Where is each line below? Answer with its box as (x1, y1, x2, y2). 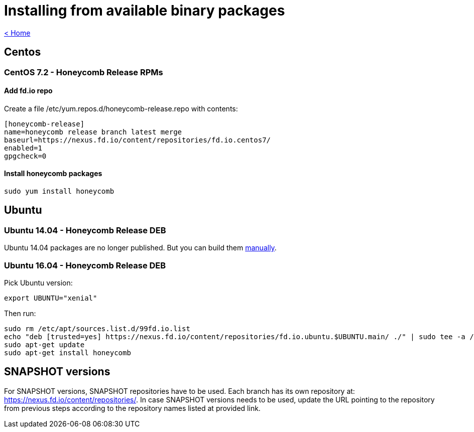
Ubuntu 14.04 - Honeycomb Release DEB (4, 225, 166, 235)
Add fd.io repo (4, 86, 53, 95)
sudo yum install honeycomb (4, 187, 114, 196)
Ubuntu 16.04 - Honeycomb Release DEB (4, 260, 166, 270)
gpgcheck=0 (4, 152, 47, 160)
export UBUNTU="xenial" (4, 294, 97, 302)
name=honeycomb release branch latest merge (4, 127, 182, 136)
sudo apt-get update (4, 341, 85, 349)
